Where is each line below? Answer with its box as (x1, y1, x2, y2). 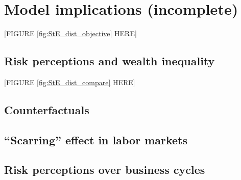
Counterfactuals (4, 101, 89, 117)
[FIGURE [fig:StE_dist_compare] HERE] (4, 76, 135, 87)
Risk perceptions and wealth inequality (4, 53, 215, 69)
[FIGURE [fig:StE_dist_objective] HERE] (4, 28, 137, 39)
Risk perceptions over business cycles (4, 162, 205, 177)
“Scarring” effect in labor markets (4, 132, 188, 147)
